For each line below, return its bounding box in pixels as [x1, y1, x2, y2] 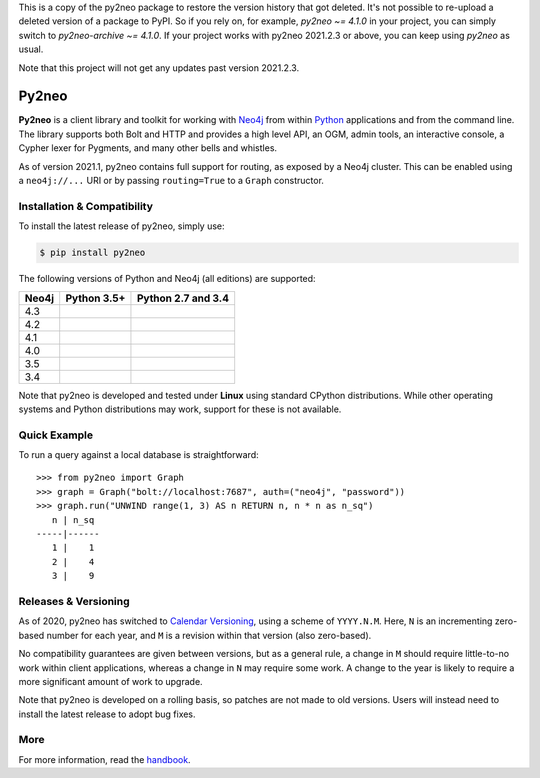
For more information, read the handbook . [18, 753, 191, 765]
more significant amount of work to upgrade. [18, 675, 204, 687]
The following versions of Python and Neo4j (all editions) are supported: [18, 273, 316, 285]
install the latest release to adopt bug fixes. [18, 708, 196, 720]
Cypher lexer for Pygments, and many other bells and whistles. [18, 142, 278, 154]
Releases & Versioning [18, 594, 130, 608]
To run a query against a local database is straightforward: [18, 449, 259, 461]
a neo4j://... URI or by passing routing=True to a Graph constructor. [18, 175, 325, 187]
